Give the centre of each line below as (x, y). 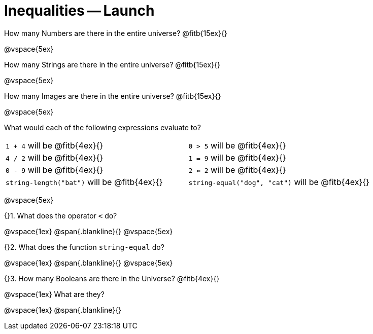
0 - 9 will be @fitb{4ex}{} (55, 170)
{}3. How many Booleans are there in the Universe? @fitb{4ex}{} (112, 278)
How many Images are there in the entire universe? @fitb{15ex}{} (113, 96)
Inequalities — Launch (79, 11)
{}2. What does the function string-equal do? (84, 247)
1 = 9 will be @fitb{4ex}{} (237, 157)
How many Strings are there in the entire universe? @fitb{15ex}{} (112, 64)
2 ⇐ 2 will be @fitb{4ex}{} (237, 170)
